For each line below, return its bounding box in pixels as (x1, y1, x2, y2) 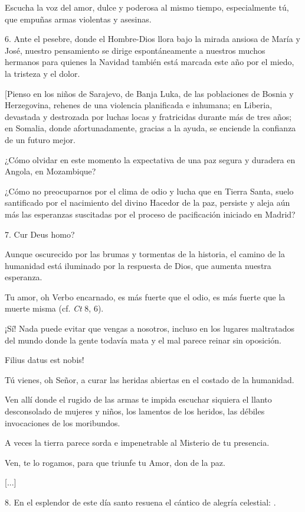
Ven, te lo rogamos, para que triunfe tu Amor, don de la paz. (5, 456, 225, 468)
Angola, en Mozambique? (5, 165, 96, 177)
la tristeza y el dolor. (5, 67, 80, 79)
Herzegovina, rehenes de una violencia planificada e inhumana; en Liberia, (5, 99, 273, 111)
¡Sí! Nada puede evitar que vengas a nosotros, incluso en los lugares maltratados (5, 322, 295, 335)
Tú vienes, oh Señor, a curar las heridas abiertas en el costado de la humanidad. (5, 373, 294, 385)
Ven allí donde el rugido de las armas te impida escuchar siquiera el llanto (5, 393, 272, 406)
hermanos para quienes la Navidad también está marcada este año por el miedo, (5, 56, 294, 68)
